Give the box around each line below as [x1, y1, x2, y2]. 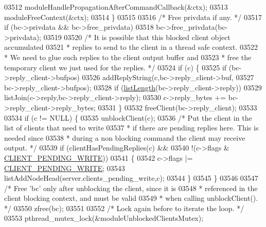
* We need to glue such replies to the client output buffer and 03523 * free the [4, 51, 252, 62]
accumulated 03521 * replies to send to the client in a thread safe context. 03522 [4, 42, 258, 52]
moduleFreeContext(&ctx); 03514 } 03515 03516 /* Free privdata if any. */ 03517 [4, 11, 262, 22]
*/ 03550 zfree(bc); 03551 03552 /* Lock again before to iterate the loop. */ [4, 202, 244, 213]
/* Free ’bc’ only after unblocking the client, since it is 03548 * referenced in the [4, 182, 258, 193]
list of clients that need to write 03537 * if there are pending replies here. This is [4, 122, 259, 133]
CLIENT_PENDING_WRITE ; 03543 [4, 162, 125, 173]
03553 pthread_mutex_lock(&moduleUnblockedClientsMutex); [4, 213, 204, 223]
